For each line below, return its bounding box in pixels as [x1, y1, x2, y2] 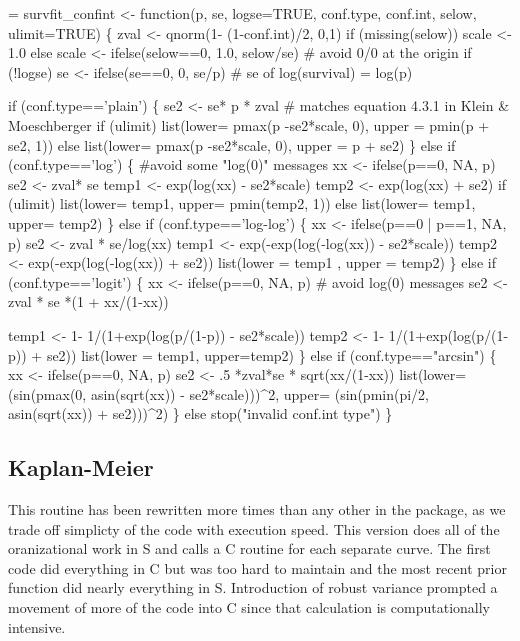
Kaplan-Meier [8, 452, 154, 483]
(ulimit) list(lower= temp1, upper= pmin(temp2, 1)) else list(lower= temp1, [8, 193, 476, 214]
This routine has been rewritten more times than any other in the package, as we [8, 499, 506, 520]
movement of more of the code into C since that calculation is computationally [8, 597, 490, 618]
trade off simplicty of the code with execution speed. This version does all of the [8, 518, 500, 539]
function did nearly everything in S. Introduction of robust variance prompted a [8, 577, 498, 598]
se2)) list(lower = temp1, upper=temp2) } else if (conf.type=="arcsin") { [46, 344, 497, 365]
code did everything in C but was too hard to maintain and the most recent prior [8, 557, 507, 578]
